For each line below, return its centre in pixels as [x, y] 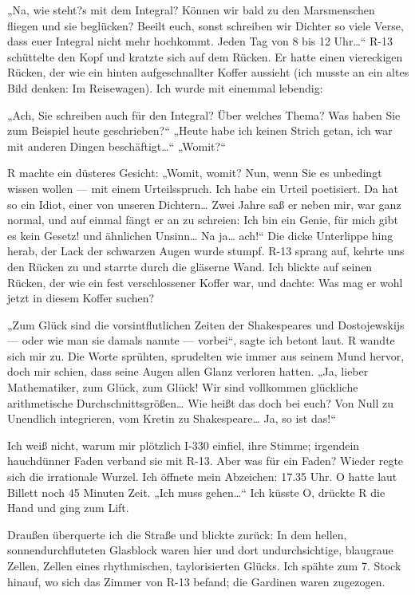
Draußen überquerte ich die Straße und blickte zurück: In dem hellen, [177, 534]
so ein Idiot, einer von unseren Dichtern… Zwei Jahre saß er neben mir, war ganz [204, 204]
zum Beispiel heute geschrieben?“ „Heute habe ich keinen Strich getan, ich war [200, 130]
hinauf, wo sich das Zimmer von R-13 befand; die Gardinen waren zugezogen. [196, 581]
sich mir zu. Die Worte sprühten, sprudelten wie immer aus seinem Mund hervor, [206, 355]
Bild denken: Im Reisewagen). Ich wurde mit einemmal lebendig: [165, 87]
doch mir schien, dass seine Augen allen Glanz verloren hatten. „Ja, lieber [188, 371]
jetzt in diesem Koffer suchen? [81, 298]
